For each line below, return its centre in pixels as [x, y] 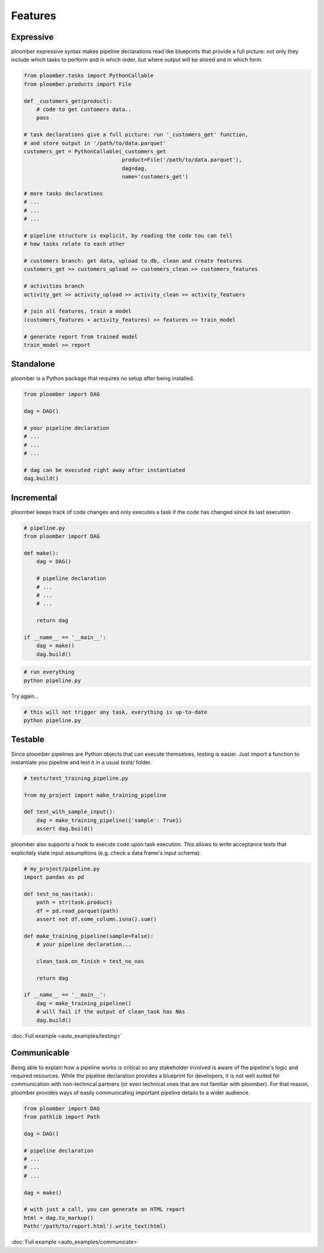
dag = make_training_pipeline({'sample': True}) [109, 820]
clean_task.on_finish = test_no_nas [90, 961]
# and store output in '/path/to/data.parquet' [95, 143]
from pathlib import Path [62, 1117]
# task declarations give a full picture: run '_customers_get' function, [136, 135]
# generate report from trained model [81, 336]
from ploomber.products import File [78, 84]
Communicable [40, 1053]
